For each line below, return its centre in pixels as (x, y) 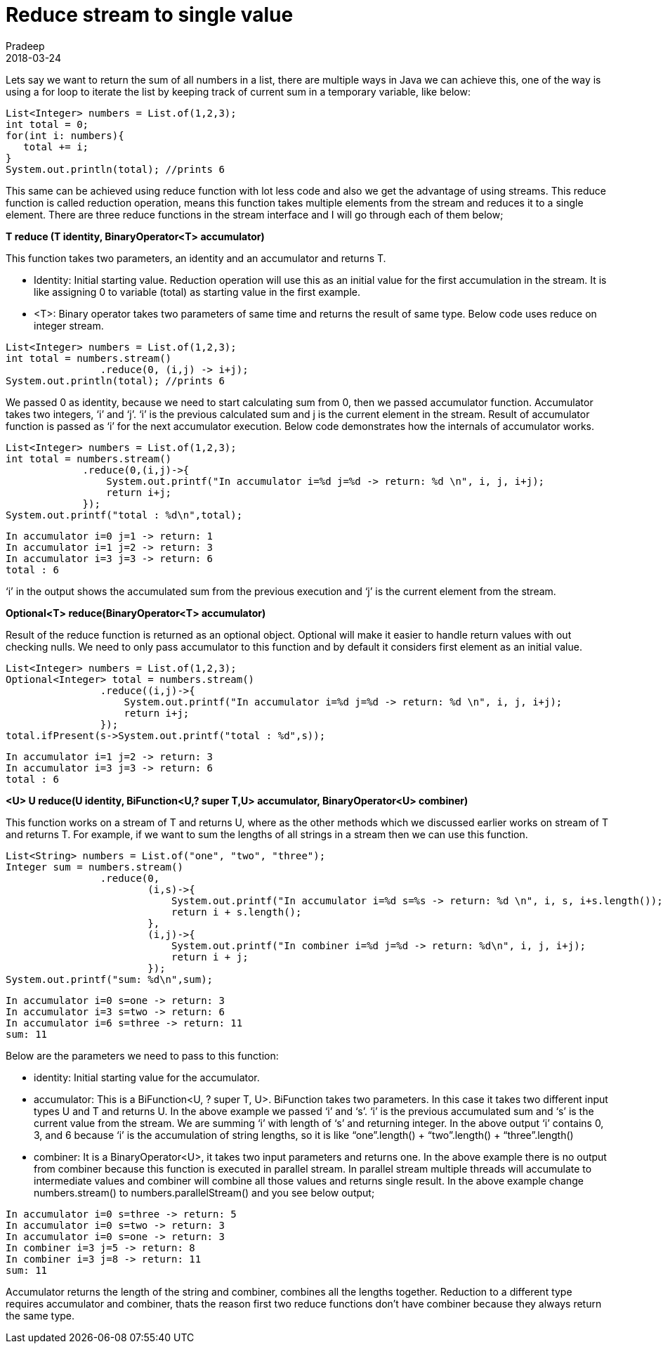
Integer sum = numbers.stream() (94, 867)
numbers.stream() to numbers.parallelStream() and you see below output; (204, 1192)
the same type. (40, 1315)
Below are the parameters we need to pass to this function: (142, 1055)
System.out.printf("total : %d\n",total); (124, 515)
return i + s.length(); (237, 912)
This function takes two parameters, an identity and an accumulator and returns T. (196, 258)
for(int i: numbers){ (65, 135)
